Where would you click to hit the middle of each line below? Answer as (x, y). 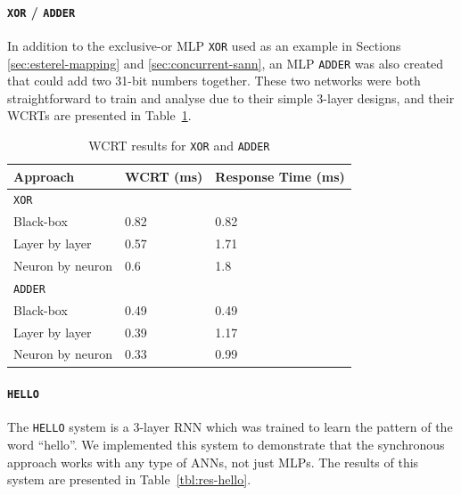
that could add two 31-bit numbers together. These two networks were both (214, 81)
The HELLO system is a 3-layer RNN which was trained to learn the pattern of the (230, 427)
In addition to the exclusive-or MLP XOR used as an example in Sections (204, 45)
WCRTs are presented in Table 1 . (99, 115)
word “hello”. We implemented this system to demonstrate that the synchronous (226, 445)
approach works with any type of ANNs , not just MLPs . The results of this (213, 462)
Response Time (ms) (280, 176)
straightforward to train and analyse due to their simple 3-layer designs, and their (231, 97)
